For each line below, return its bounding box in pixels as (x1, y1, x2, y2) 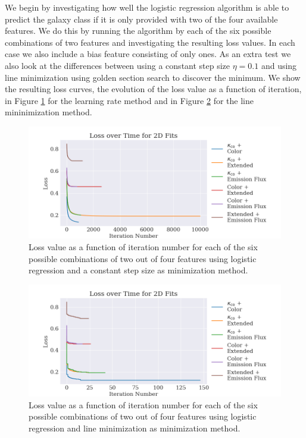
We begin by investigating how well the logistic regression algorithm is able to (5, 1, 289, 13)
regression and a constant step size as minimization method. (29, 264, 248, 276)
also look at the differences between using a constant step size (5, 59, 230, 71)
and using (261, 59, 297, 71)
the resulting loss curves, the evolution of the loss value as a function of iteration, (5, 83, 302, 95)
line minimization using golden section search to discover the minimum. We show (5, 71, 301, 83)
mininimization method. (5, 106, 92, 118)
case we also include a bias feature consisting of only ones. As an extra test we (5, 48, 291, 60)
